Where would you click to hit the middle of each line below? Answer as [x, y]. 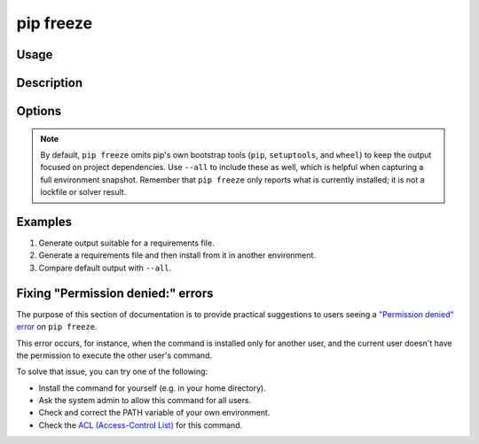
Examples [44, 222]
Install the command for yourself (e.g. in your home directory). [152, 388]
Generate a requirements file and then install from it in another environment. [177, 255]
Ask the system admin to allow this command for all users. [145, 401]
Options [39, 111]
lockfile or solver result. [83, 192]
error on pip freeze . [57, 327]
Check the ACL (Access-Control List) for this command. [141, 425]
